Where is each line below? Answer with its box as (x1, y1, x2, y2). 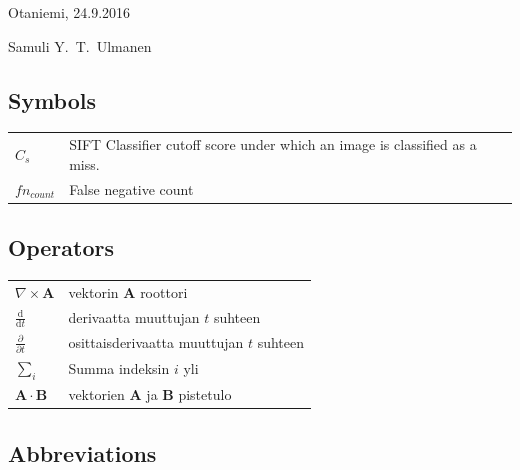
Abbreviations (8, 437, 157, 468)
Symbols (8, 84, 97, 115)
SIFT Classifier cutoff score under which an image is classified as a (69, 134, 477, 155)
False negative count (69, 178, 194, 199)
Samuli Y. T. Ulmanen (8, 35, 152, 56)
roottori (140, 281, 188, 302)
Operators (8, 232, 114, 263)
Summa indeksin (68, 358, 170, 379)
